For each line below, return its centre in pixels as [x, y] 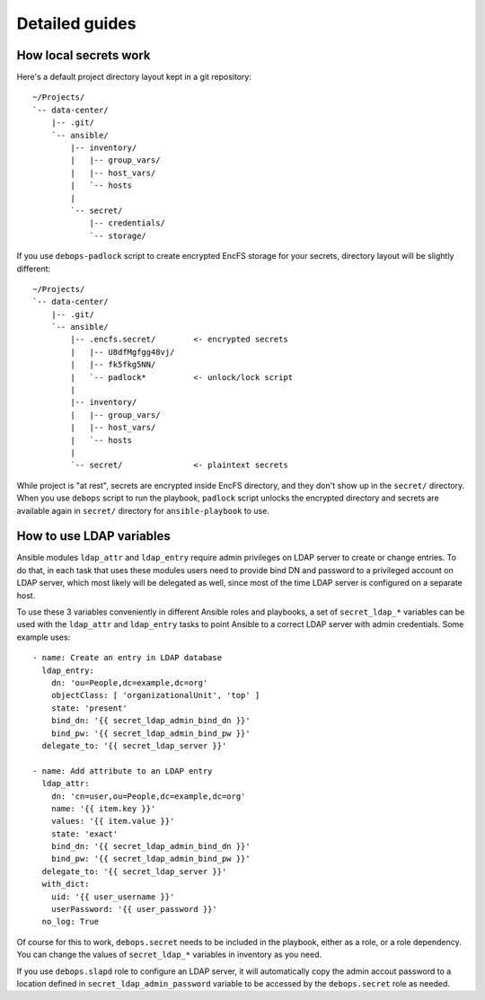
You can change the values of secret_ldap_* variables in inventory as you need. [169, 955]
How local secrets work [84, 55]
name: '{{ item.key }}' [103, 808]
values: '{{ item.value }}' [113, 821]
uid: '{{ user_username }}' [113, 897]
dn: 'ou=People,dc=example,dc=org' [129, 682]
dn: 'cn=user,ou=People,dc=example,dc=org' [148, 796]
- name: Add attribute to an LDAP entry [123, 771]
